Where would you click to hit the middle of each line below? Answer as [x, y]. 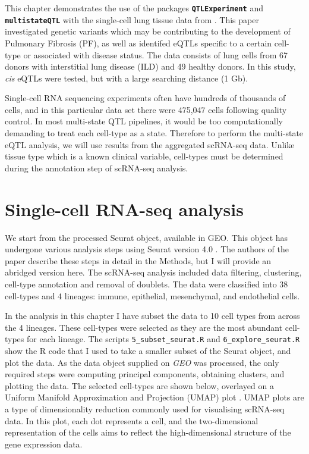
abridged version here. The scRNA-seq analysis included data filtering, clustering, [153, 272]
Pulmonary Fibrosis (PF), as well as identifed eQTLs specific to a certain [138, 43]
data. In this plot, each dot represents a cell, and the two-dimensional [132, 420]
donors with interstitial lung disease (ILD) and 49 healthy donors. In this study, [150, 66]
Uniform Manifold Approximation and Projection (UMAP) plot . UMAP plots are [154, 397]
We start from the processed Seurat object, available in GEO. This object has [146, 237]
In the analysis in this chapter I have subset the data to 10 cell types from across [152, 316]
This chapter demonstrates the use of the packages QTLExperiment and [134, 8]
